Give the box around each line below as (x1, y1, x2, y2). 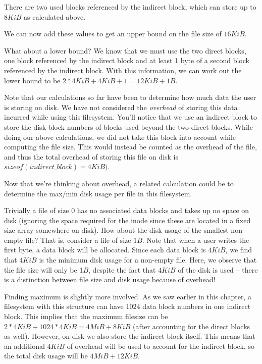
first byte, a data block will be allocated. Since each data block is (4, 244, 206, 255)
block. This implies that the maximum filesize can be (4, 311, 168, 322)
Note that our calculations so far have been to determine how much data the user (4, 92, 256, 102)
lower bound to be (4, 75, 61, 85)
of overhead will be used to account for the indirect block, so (67, 340, 254, 351)
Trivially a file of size (4, 205, 69, 216)
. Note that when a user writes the (142, 234, 249, 245)
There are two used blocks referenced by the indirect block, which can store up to (4, 2, 256, 12)
